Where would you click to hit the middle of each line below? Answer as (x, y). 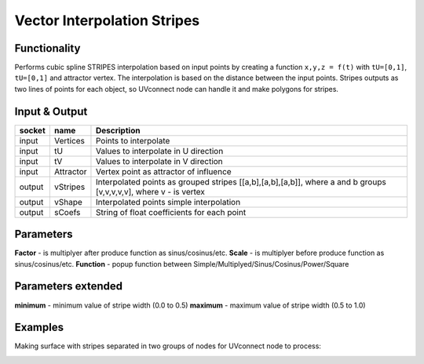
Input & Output (51, 111)
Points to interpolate (133, 140)
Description (118, 130)
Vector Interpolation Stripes (107, 20)
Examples (39, 328)
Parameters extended (69, 286)
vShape (68, 202)
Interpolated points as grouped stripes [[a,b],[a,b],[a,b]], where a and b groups (241, 182)
